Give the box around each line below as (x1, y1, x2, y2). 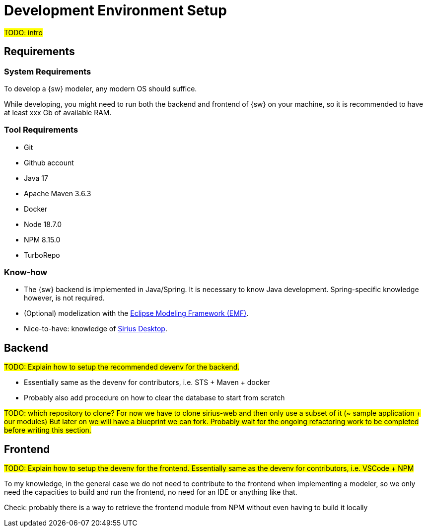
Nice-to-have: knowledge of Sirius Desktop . (24, 324, 167, 333)
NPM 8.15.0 (24, 235, 61, 244)
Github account (24, 158, 74, 167)
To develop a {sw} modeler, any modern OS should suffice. (4, 84, 197, 93)
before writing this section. (4, 426, 91, 435)
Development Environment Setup (4, 2, 227, 19)
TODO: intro (4, 28, 43, 37)
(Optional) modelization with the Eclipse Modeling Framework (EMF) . (24, 309, 249, 318)
